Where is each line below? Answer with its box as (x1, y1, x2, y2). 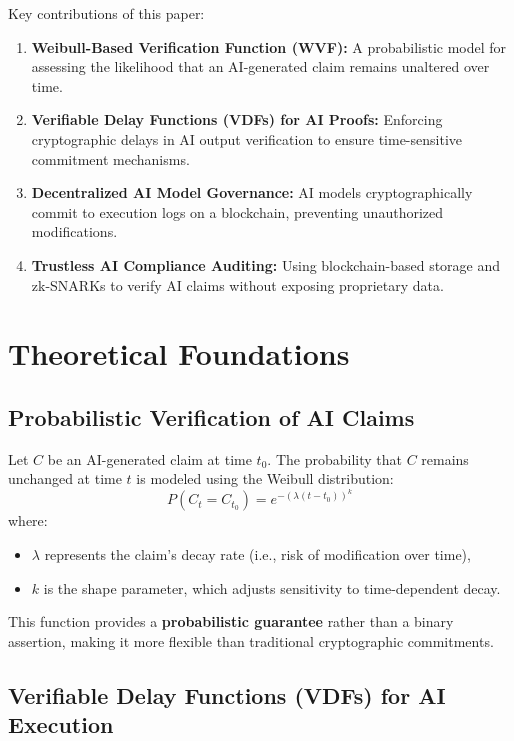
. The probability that (267, 448, 402, 469)
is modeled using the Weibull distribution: (136, 468, 394, 489)
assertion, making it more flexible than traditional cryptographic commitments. (8, 630, 494, 651)
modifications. (31, 221, 118, 242)
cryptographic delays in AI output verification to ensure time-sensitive (31, 128, 462, 149)
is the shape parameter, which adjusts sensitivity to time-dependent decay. (43, 577, 501, 598)
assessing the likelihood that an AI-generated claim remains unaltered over (31, 56, 490, 77)
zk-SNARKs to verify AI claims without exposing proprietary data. (31, 274, 444, 295)
